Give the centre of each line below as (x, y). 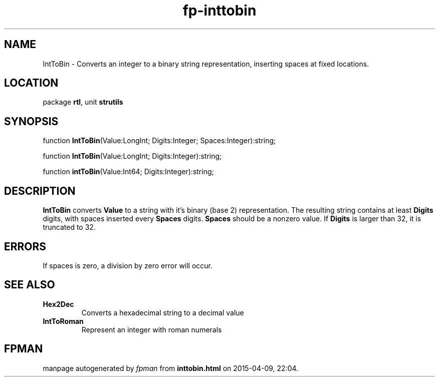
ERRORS (25, 246)
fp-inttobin (220, 11)
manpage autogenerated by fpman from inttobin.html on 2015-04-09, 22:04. (171, 368)
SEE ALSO (30, 285)
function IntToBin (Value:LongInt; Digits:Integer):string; (132, 156)
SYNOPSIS (31, 121)
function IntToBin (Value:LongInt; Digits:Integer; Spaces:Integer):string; (159, 141)
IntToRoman (63, 321)
